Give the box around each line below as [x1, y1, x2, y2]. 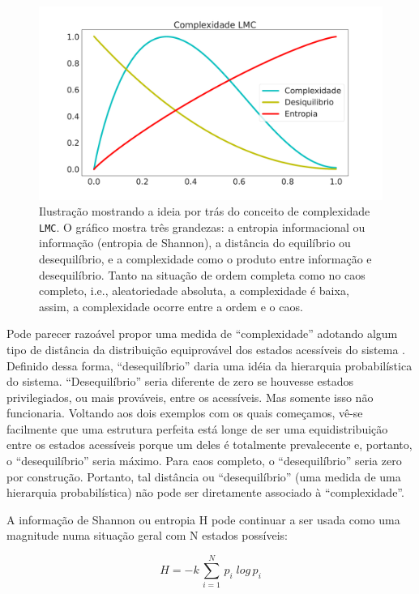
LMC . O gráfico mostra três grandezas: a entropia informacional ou [39, 218, 366, 235]
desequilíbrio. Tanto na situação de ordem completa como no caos [39, 266, 366, 283]
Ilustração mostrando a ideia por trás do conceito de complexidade [39, 203, 370, 220]
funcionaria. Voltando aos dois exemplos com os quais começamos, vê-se [6, 404, 363, 421]
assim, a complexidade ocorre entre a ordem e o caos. [39, 297, 303, 314]
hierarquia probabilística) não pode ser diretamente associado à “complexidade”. [6, 484, 404, 501]
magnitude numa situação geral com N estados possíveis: [6, 527, 288, 544]
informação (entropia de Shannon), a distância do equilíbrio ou [39, 234, 351, 251]
